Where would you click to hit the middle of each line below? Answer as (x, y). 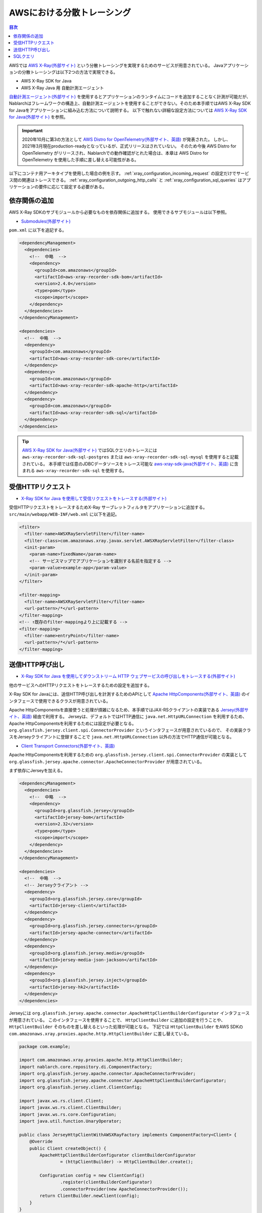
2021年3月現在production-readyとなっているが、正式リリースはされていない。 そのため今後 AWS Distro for (129, 146)
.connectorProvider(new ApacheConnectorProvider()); (124, 1189)
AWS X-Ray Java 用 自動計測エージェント (63, 88)
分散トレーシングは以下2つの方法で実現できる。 (70, 72)
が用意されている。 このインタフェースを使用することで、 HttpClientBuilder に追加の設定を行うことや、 (117, 1020)
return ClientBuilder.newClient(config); (90, 1196)
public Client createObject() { (68, 1148)
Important (33, 131)
